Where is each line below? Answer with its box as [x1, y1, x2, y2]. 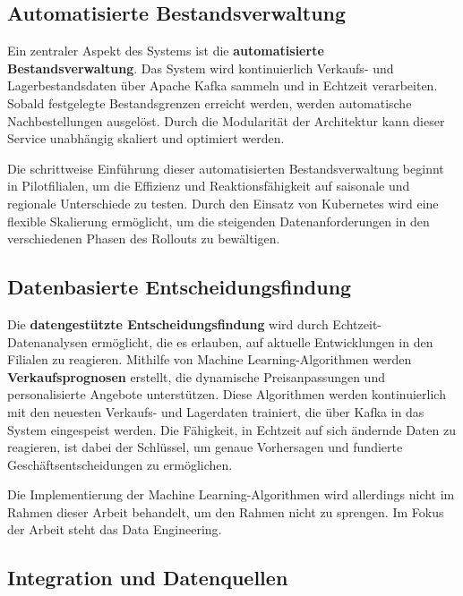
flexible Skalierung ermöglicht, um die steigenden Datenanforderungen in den [7, 211, 430, 230]
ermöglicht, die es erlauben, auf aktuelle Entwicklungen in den [91, 332, 433, 351]
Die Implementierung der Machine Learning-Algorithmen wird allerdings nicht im [7, 485, 455, 504]
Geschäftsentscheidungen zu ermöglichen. [7, 455, 233, 473]
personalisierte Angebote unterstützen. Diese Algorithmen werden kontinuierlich [7, 385, 446, 404]
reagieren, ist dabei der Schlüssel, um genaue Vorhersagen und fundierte [7, 438, 403, 456]
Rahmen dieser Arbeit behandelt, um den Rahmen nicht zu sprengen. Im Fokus [7, 502, 444, 521]
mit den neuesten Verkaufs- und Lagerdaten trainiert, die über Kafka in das [7, 402, 424, 421]
